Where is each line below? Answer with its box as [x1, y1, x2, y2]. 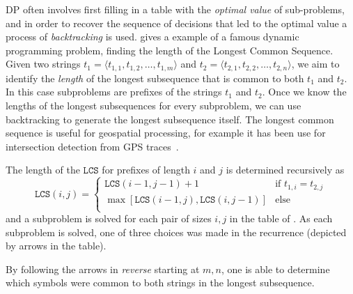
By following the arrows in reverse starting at [6, 261, 200, 276]
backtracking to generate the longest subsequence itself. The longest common [6, 111, 334, 126]
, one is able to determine [221, 261, 330, 276]
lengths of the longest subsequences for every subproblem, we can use [6, 98, 301, 113]
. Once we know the [262, 84, 347, 99]
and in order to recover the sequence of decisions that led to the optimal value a [6, 15, 347, 30]
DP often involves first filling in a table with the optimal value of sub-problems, [6, 2, 345, 16]
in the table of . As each [229, 211, 333, 226]
